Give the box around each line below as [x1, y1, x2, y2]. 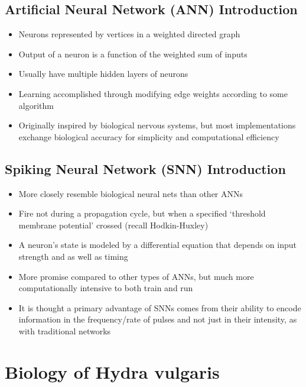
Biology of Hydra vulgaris [5, 359, 220, 383]
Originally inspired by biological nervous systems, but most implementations [18, 119, 296, 131]
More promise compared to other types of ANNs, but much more [18, 270, 254, 282]
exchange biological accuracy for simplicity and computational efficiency [18, 130, 279, 143]
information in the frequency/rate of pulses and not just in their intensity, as [18, 313, 297, 325]
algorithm [18, 99, 54, 111]
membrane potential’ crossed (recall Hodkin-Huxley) [18, 218, 209, 231]
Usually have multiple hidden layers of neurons [18, 67, 188, 80]
